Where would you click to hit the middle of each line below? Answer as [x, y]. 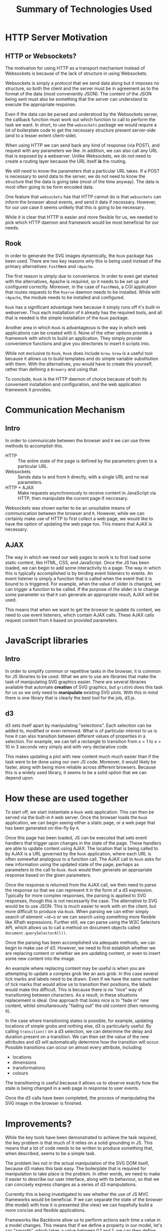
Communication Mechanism [65, 410]
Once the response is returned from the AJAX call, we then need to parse [81, 885]
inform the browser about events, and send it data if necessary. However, [81, 202]
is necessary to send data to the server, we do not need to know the [75, 176]
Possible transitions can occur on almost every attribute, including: [74, 1047]
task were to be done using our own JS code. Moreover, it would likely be [81, 762]
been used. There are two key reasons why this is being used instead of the [83, 261]
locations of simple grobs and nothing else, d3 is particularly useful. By [78, 1026]
